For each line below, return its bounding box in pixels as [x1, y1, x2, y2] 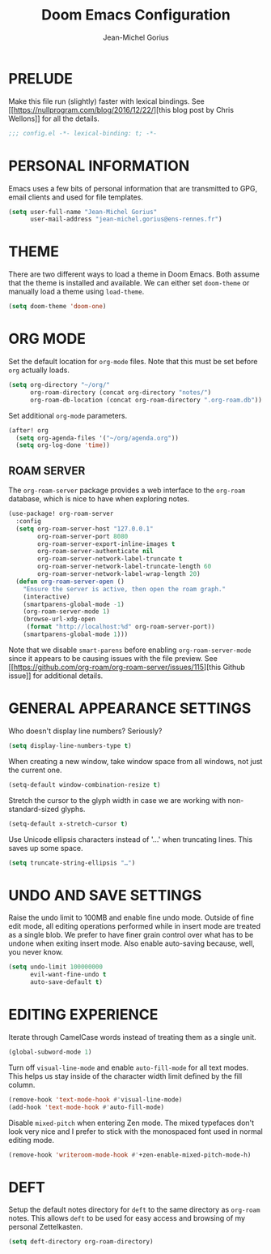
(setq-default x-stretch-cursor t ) [8, 819, 129, 828]
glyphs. [60, 804, 86, 814]
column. [8, 1080, 36, 1089]
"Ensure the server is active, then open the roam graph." [23, 585, 227, 593]
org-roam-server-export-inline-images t [37, 539, 176, 548]
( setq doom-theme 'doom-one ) [8, 303, 107, 311]
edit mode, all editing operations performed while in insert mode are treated [8, 921, 261, 931]
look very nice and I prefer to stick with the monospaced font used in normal [8, 1126, 263, 1136]
